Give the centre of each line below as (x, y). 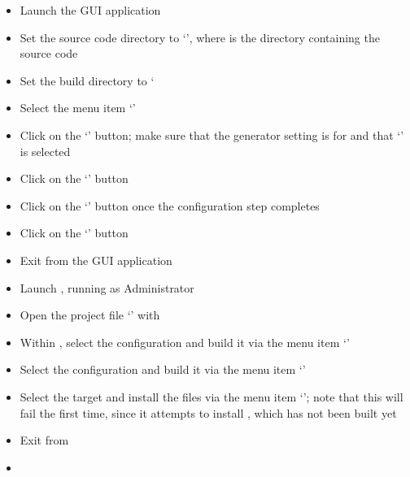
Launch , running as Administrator (107, 287)
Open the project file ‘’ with (90, 315)
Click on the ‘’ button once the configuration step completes (170, 205)
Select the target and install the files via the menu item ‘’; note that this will (212, 396)
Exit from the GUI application (96, 260)
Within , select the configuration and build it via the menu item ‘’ (185, 342)
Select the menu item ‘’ (78, 108)
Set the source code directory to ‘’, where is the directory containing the (200, 37)
